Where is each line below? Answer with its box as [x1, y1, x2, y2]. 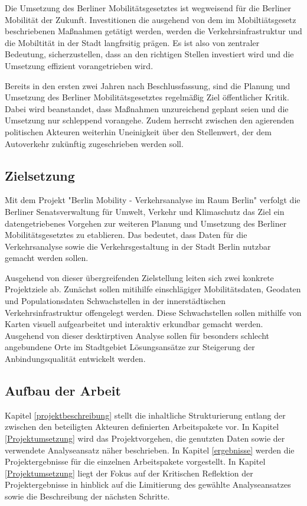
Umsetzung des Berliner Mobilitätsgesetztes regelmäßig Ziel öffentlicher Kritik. [5, 91, 289, 103]
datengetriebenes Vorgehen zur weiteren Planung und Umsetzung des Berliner [5, 217, 287, 229]
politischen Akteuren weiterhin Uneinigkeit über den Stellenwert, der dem [5, 125, 272, 138]
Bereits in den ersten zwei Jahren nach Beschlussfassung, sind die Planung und [5, 79, 290, 92]
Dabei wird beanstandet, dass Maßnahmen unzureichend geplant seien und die [5, 102, 289, 115]
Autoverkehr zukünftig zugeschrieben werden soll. [5, 137, 184, 149]
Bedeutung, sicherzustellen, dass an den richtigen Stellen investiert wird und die [5, 48, 294, 60]
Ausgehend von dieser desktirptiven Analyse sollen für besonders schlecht [5, 329, 269, 341]
